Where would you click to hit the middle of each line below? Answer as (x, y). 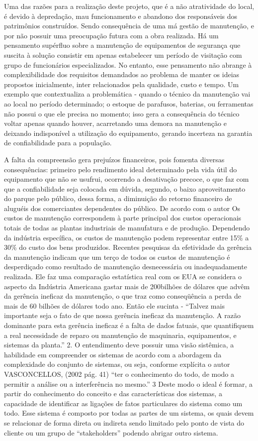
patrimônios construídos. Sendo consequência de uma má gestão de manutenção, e (129, 26)
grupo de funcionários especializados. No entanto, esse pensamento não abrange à (128, 64)
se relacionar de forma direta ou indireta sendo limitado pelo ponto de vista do (124, 422)
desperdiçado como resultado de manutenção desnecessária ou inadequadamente (126, 267)
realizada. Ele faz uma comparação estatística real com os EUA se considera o (123, 276)
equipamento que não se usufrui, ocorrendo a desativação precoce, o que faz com (127, 179)
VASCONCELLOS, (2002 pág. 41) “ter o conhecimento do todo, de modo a (119, 374)
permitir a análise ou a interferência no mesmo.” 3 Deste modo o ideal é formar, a (128, 384)
